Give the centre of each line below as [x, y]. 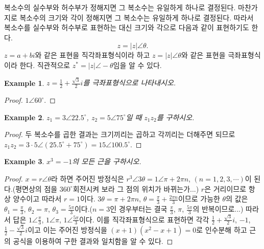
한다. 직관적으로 [45, 65]
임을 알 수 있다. [137, 65]
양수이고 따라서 [37, 199]
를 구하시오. [175, 117]
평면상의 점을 [37, 188]
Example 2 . [24, 117]
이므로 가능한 [199, 199]
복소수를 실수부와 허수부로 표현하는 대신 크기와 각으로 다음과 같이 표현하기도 [127, 27]
